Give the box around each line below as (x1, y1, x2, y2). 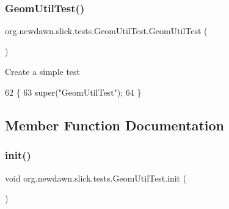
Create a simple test (5, 65, 81, 78)
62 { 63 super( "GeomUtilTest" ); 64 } (5, 86, 142, 98)
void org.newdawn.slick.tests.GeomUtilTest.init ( (5, 171, 187, 184)
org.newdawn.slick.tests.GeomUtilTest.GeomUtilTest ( (5, 24, 208, 37)
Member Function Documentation (5, 115, 225, 134)
